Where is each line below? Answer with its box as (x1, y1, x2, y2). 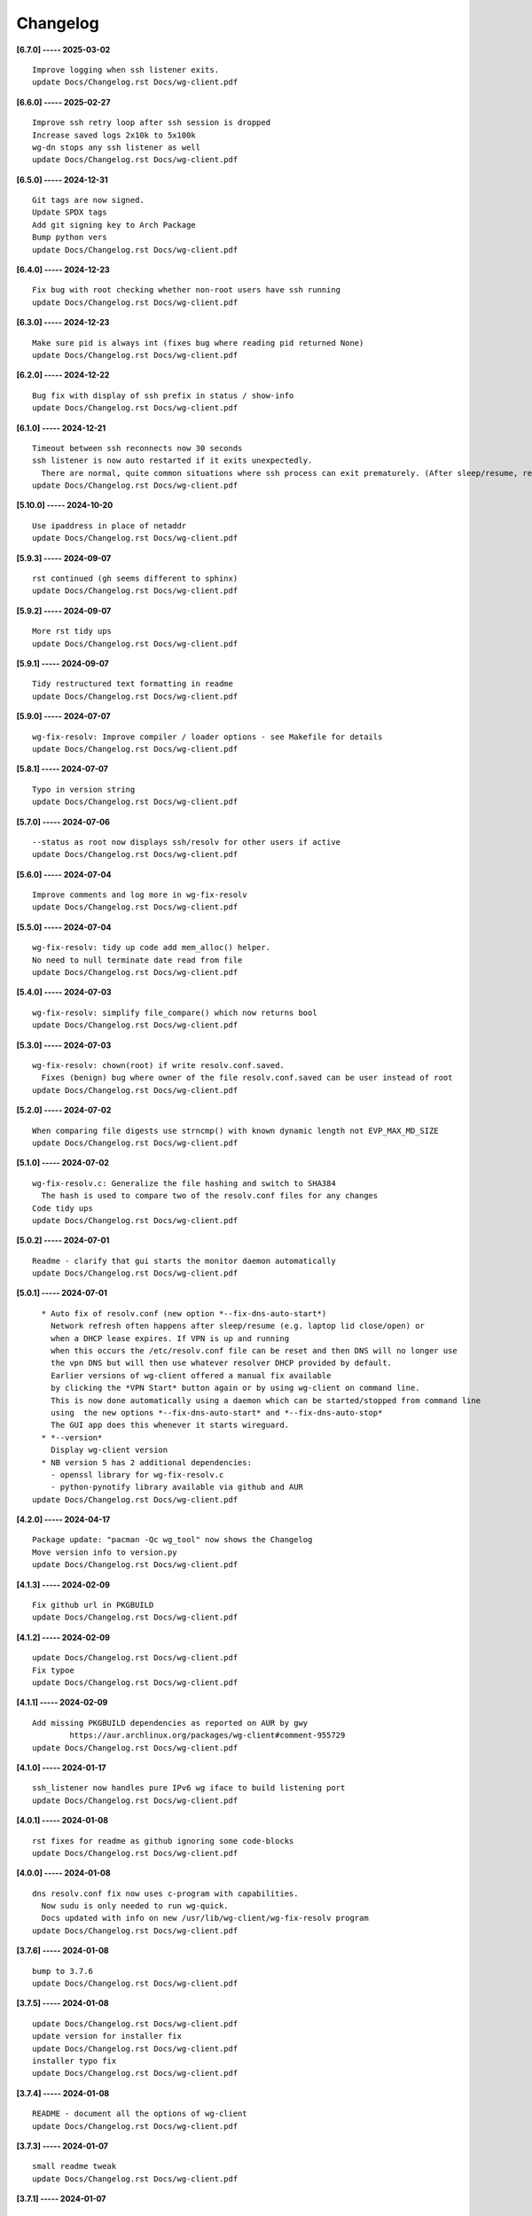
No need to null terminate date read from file (32, 955, 243, 965)
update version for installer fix (32, 2031, 182, 2041)
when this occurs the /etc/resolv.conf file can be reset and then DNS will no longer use (50, 1346, 458, 1356)
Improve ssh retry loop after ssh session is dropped (32, 118, 270, 128)
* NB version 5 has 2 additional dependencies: (41, 1457, 253, 1467)
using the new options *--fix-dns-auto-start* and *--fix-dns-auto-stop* (50, 1408, 383, 1417)
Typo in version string (32, 784, 136, 794)
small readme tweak (32, 2161, 117, 2172)
